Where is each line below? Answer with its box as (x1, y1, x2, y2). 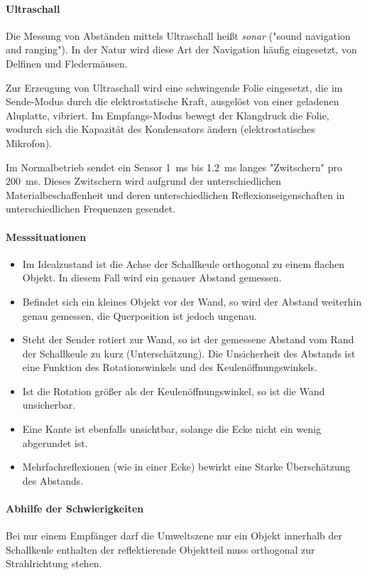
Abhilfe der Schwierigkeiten (6, 501, 144, 516)
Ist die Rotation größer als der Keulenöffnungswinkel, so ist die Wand (22, 383, 325, 398)
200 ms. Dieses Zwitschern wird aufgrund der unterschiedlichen (6, 173, 282, 188)
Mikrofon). (6, 135, 53, 150)
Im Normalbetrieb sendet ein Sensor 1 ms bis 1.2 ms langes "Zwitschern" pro (6, 159, 342, 174)
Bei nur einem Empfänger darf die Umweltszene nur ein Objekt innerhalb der (6, 528, 342, 543)
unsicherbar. (22, 397, 76, 412)
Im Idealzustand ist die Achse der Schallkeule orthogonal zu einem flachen (22, 256, 345, 271)
